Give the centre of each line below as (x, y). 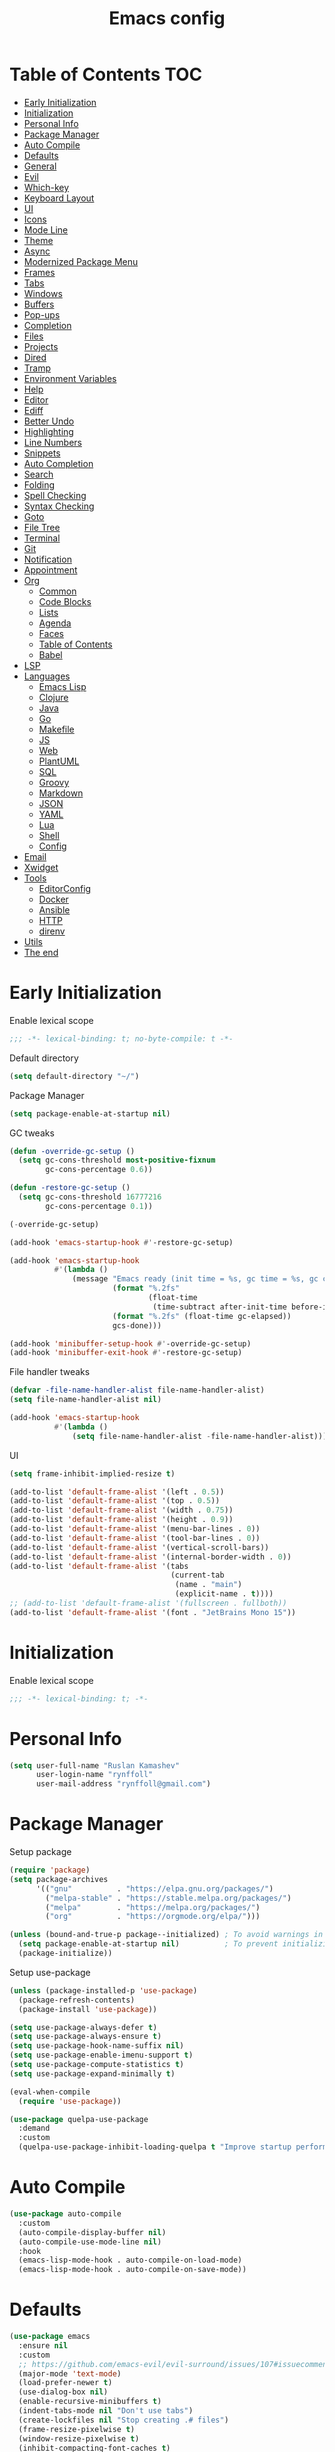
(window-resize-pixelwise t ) (79, 2438)
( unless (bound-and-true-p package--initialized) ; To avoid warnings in (166, 1935)
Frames (39, 272)
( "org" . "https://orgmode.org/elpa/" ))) (153, 1917)
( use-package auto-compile (65, 2214)
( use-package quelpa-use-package (79, 2119)
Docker (53, 899)
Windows (43, 293)
